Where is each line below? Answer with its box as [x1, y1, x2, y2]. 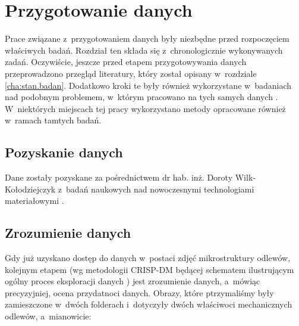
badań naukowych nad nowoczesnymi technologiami [66, 182, 254, 195]
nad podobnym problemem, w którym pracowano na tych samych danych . [5, 91, 278, 103]
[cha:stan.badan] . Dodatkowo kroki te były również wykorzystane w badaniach [5, 79, 291, 91]
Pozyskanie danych [5, 143, 123, 162]
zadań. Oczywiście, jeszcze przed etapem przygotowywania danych [5, 55, 247, 68]
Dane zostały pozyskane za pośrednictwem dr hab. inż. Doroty [5, 171, 233, 184]
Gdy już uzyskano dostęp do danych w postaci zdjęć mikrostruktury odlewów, [5, 252, 291, 264]
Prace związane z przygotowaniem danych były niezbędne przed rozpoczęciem [5, 32, 289, 45]
